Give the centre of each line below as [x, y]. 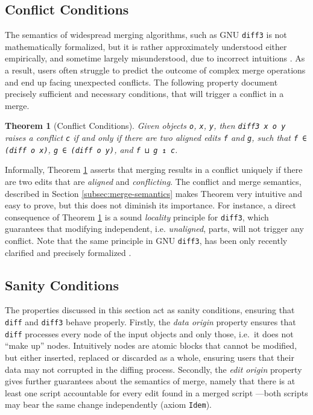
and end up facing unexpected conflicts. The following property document [141, 82]
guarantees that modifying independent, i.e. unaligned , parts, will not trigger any [154, 229]
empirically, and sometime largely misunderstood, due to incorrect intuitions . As [155, 58]
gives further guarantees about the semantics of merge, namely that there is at [150, 381]
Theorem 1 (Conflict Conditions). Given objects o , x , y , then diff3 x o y [145, 126]
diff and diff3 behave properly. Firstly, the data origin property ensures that [150, 322]
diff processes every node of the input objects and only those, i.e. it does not [149, 333]
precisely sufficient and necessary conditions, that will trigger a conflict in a [144, 94]
